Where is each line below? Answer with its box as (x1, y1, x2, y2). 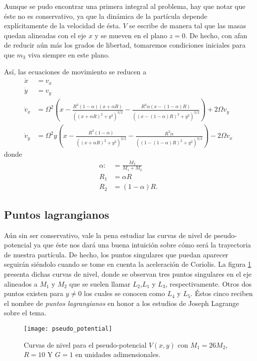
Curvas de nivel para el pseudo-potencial (24, 339, 147, 350)
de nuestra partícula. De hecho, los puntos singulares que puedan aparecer (4, 249, 228, 259)
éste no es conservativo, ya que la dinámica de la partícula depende (4, 10, 208, 21)
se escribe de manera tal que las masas (129, 20, 246, 31)
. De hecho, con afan (185, 30, 248, 40)
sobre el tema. (4, 307, 46, 318)
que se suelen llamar (69, 278, 130, 289)
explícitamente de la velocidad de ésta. (4, 20, 121, 31)
